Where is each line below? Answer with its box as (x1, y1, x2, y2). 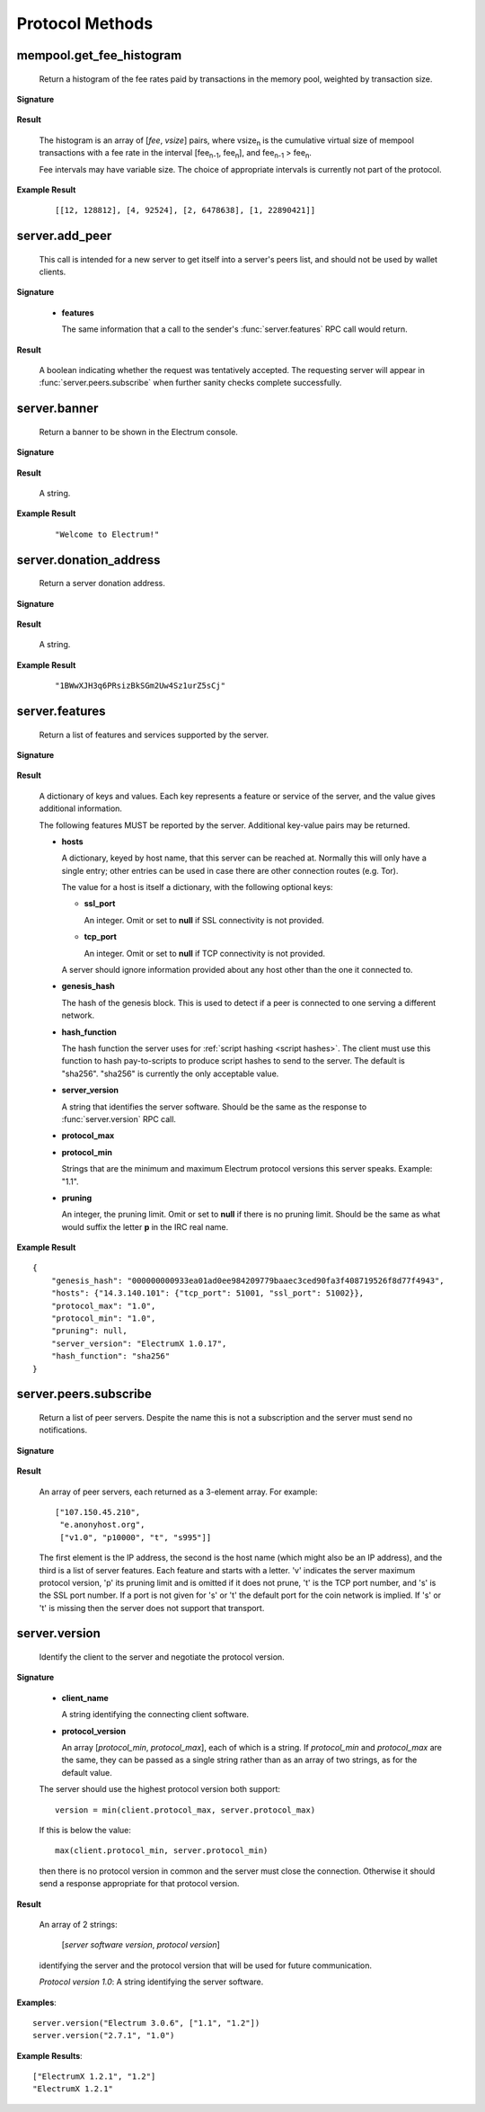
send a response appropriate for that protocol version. (39, 1878, 240, 1889)
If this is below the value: (39, 1824, 132, 1835)
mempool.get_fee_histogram (16, 48, 182, 63)
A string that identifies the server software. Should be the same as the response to (61, 1101, 367, 1112)
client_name (61, 1692, 110, 1703)
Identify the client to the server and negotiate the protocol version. (39, 1652, 285, 1662)
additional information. (39, 803, 123, 814)
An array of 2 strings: (39, 1919, 118, 1929)
